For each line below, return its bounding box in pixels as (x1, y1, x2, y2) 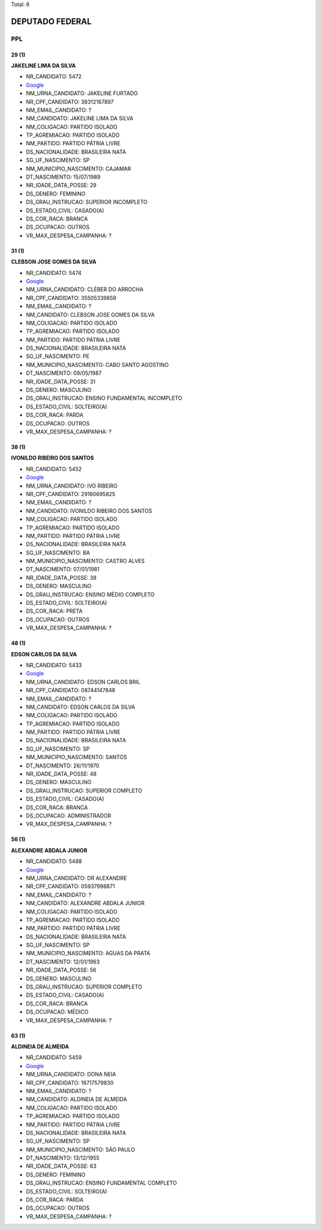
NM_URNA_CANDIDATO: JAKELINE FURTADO (26, 90, 138, 97)
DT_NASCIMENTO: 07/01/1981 (26, 565, 100, 573)
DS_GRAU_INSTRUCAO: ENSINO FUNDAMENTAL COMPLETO (26, 1179, 177, 1186)
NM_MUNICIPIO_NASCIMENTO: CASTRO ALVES (26, 558, 145, 565)
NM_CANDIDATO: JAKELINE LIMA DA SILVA (26, 115, 134, 122)
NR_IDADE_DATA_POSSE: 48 (26, 770, 97, 778)
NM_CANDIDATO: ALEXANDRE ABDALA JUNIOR (26, 899, 145, 907)
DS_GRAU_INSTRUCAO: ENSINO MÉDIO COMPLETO (26, 590, 155, 598)
